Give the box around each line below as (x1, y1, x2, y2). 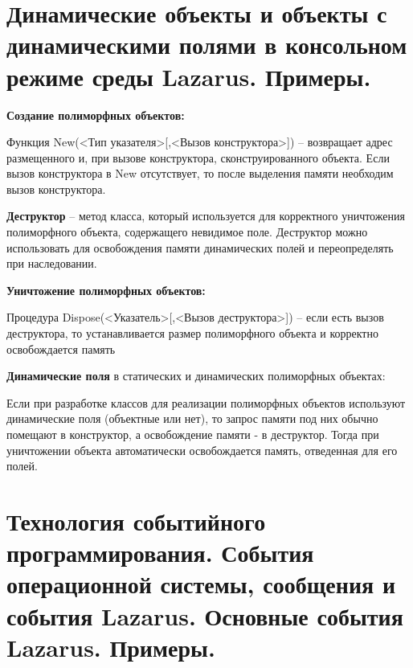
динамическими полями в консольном (6, 28, 407, 61)
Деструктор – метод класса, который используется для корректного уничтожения (6, 207, 405, 224)
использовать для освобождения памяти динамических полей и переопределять (6, 239, 394, 256)
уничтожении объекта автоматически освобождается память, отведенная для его (6, 441, 398, 458)
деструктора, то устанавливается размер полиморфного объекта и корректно (6, 325, 378, 342)
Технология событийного (6, 504, 266, 537)
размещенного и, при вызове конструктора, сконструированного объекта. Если (6, 149, 390, 166)
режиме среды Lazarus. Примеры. (6, 59, 371, 92)
